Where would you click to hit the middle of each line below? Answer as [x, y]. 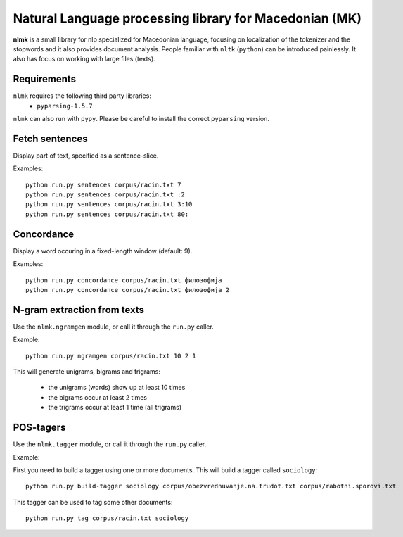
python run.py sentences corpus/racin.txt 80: [107, 214]
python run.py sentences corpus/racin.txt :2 [105, 195]
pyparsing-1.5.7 [65, 106]
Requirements [45, 79]
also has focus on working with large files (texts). [84, 59]
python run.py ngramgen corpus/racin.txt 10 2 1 [111, 356]
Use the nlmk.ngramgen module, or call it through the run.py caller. [113, 327]
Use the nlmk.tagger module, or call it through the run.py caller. [110, 444]
